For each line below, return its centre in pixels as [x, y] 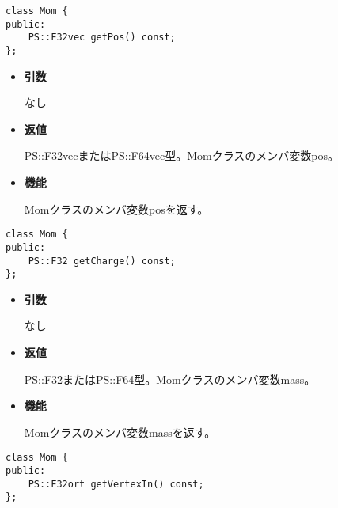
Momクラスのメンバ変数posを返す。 [116, 209]
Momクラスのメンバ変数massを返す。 [120, 432]
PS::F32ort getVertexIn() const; [116, 484]
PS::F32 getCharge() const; [102, 261]
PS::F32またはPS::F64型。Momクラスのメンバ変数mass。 [170, 379]
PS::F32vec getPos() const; [102, 38]
